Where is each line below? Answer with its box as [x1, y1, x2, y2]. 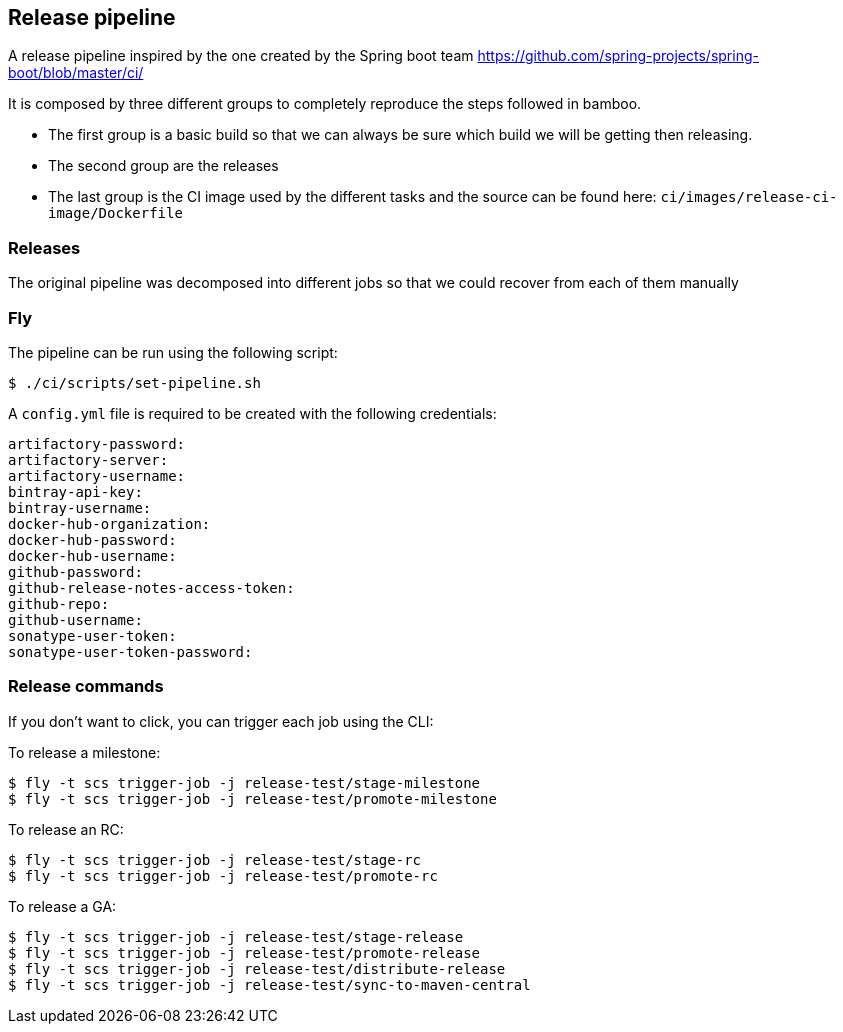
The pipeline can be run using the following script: [8, 343, 338, 361]
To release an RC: [8, 820, 124, 838]
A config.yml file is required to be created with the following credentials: [8, 404, 497, 422]
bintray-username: [8, 499, 152, 516]
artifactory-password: [8, 435, 186, 452]
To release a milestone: [8, 743, 161, 761]
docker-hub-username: [8, 547, 177, 564]
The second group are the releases [48, 157, 279, 175]
